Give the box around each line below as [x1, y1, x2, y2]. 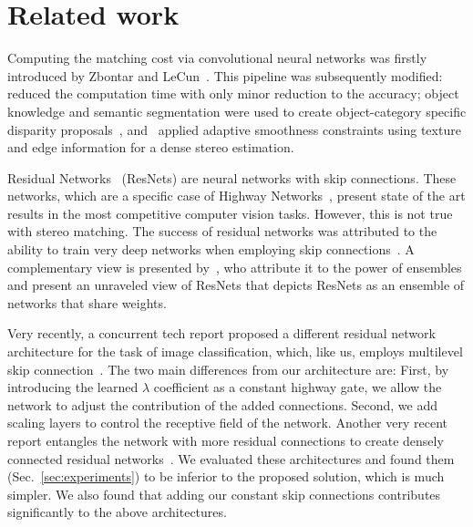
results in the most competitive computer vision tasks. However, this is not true [7, 203, 453, 222]
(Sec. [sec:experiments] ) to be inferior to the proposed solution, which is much [7, 467, 445, 486]
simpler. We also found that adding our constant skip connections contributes [7, 484, 441, 503]
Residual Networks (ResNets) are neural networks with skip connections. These [7, 168, 457, 187]
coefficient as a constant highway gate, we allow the [153, 377, 442, 397]
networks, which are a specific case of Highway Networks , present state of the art [7, 186, 466, 205]
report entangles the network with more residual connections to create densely [7, 431, 444, 449]
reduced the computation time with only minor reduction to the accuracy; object [7, 84, 459, 103]
